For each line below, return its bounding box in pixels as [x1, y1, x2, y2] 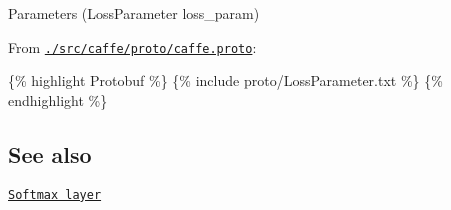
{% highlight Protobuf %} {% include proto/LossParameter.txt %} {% [8, 70, 443, 91]
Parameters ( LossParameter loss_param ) [8, 3, 260, 23]
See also [8, 138, 92, 169]
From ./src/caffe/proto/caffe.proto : [8, 36, 257, 57]
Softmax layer [8, 187, 102, 202]
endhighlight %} [8, 89, 108, 110]
